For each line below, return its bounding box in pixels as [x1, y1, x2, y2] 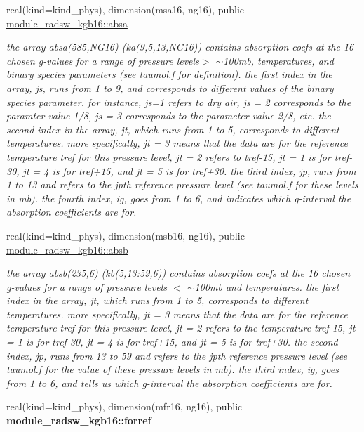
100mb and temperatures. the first [194, 279, 339, 294]
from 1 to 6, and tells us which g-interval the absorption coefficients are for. [6, 375, 332, 390]
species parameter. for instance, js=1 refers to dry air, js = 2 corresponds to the [6, 94, 351, 109]
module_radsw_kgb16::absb [6, 242, 128, 256]
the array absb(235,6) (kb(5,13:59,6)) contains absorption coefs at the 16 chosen [6, 266, 351, 280]
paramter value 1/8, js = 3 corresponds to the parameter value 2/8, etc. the [6, 108, 331, 123]
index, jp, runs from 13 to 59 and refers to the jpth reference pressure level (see [6, 348, 348, 362]
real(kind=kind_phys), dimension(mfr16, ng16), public [6, 399, 243, 414]
